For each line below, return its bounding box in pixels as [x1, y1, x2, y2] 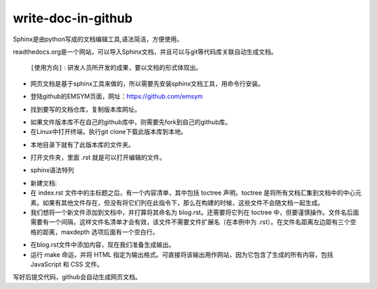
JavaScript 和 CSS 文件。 [30, 260, 104, 268]
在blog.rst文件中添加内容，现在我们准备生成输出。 [30, 241, 175, 249]
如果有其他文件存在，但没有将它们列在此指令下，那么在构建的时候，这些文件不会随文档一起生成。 [42, 198, 324, 207]
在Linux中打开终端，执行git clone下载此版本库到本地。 [30, 128, 188, 136]
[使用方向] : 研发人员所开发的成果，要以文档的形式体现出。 [30, 64, 202, 72]
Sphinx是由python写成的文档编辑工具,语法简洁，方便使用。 [13, 35, 184, 43]
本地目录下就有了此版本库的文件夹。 [30, 140, 135, 149]
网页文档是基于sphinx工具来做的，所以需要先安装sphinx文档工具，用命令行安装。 [30, 79, 265, 87]
